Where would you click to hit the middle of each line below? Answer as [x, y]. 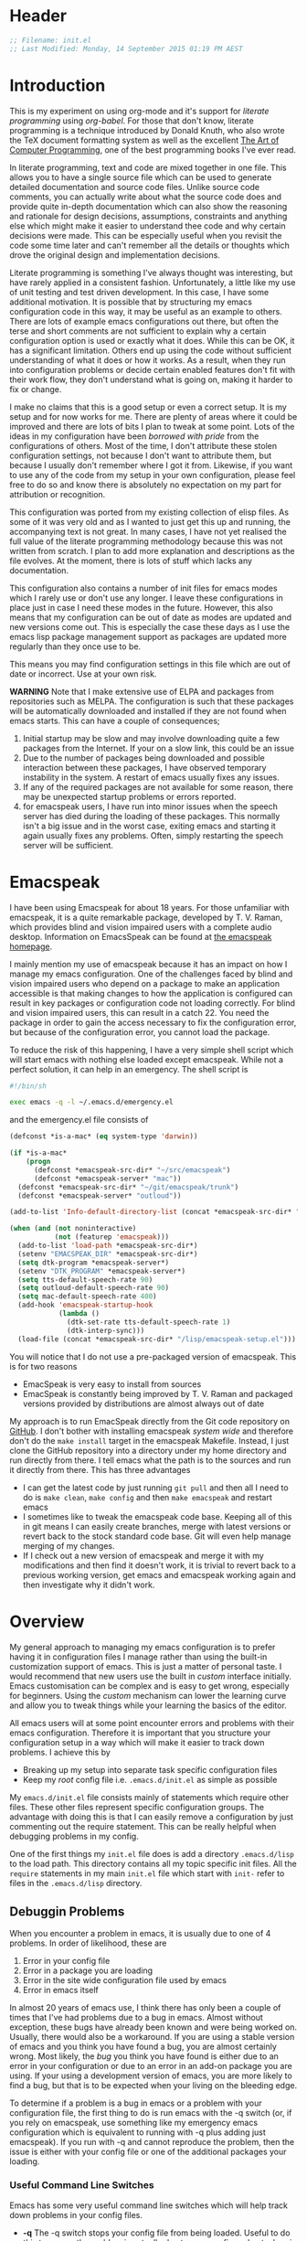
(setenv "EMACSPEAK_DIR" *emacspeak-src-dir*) [108, 1254]
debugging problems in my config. [74, 1836]
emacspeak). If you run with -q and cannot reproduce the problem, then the [152, 2142]
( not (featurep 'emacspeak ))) [112, 1237]
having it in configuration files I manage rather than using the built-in [138, 1657]
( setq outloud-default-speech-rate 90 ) [94, 1288]
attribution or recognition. [58, 494]
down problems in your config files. [76, 2214]
